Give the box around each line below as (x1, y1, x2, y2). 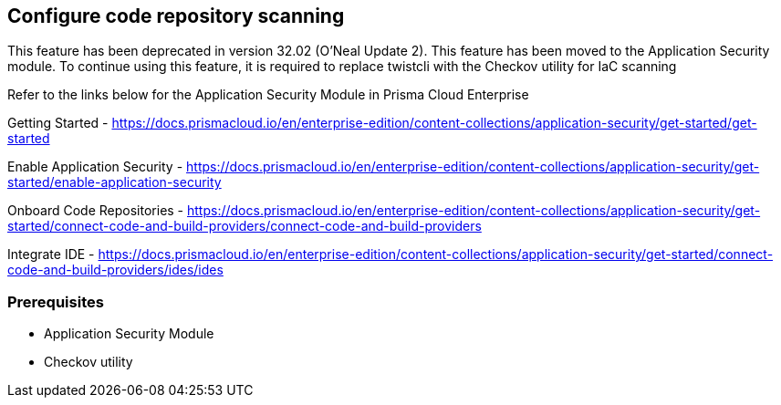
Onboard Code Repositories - (7, 202, 184, 219)
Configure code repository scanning (7, 5, 345, 27)
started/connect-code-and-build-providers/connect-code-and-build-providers (7, 218, 482, 234)
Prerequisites (7, 292, 104, 311)
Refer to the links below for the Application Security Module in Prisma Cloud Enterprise (7, 87, 529, 103)
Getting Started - (7, 115, 109, 131)
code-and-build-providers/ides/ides (7, 262, 224, 278)
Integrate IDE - (7, 246, 95, 263)
